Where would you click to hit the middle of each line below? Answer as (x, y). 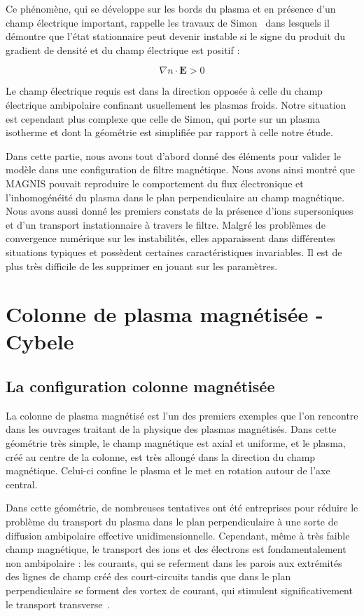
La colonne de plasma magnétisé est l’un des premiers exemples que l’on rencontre (182, 415)
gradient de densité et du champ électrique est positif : (123, 49)
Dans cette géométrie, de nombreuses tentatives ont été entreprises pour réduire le (182, 508)
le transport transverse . (58, 604)
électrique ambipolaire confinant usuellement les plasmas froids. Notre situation (176, 104)
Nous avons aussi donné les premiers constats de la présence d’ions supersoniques (180, 211)
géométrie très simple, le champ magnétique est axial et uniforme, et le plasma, (176, 443)
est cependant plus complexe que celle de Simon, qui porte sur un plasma (163, 118)
